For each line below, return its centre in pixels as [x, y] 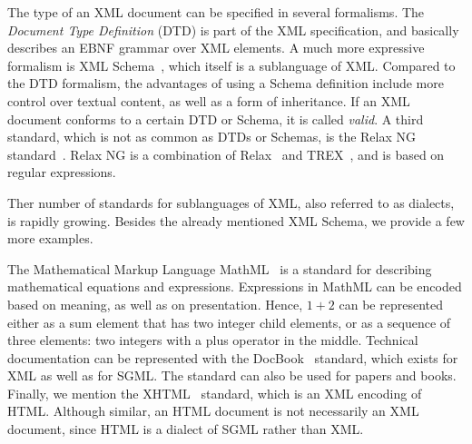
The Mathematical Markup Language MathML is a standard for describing [220, 268]
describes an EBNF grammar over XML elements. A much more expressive [216, 48]
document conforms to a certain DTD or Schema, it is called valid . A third [216, 118]
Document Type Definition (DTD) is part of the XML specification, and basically [233, 30]
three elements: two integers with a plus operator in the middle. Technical [213, 340]
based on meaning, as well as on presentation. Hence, [155, 304]
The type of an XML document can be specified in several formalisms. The [216, 12]
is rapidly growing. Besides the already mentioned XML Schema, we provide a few [236, 220]
